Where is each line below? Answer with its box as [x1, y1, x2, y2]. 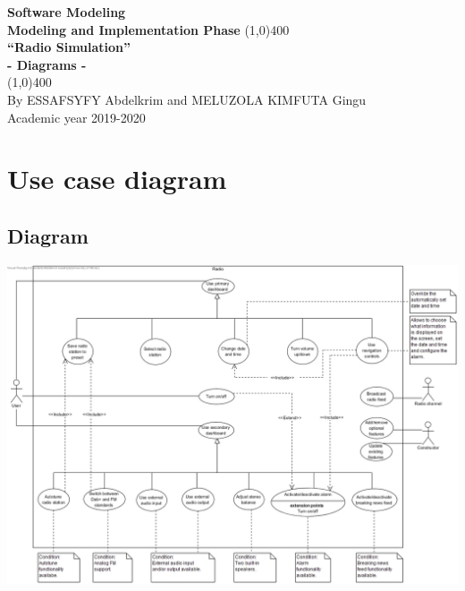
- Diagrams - [7, 55, 87, 73]
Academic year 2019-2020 [7, 107, 146, 126]
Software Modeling [7, 3, 126, 21]
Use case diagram [7, 160, 227, 197]
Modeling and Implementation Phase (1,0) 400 [7, 20, 290, 39]
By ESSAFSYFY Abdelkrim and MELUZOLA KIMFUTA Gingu [7, 90, 367, 108]
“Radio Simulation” [7, 38, 131, 56]
